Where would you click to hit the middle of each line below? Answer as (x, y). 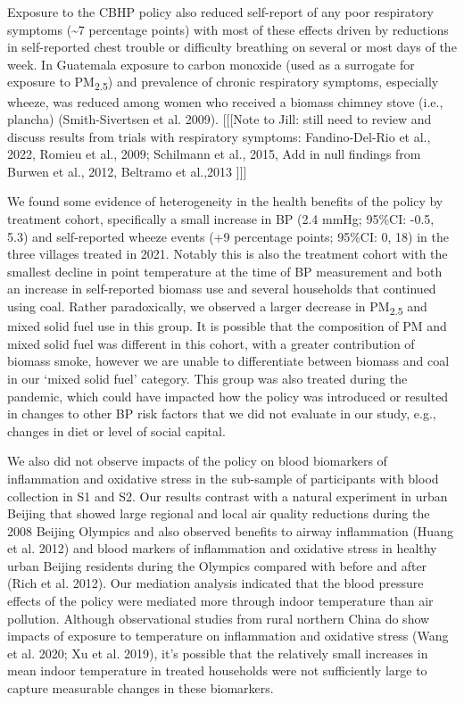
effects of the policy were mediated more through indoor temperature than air (220, 601)
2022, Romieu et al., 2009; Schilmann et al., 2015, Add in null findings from (214, 154)
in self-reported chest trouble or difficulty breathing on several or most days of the (232, 47)
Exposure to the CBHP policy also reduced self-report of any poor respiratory (221, 12)
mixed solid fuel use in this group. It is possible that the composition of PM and (227, 326)
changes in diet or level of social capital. (116, 430)
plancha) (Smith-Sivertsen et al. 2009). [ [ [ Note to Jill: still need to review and (220, 119)
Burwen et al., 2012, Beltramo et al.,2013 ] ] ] (127, 171)
